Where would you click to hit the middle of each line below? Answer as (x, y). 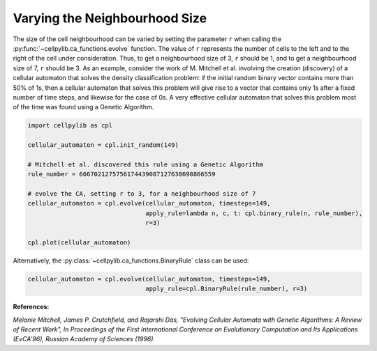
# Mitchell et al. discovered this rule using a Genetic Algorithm (146, 164)
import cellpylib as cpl (70, 126)
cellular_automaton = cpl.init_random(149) (103, 145)
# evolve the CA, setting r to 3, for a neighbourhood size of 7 (142, 194)
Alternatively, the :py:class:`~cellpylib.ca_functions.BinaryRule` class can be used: (131, 260)
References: (31, 307)
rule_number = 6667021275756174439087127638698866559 (121, 174)
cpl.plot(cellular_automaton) (79, 242)
